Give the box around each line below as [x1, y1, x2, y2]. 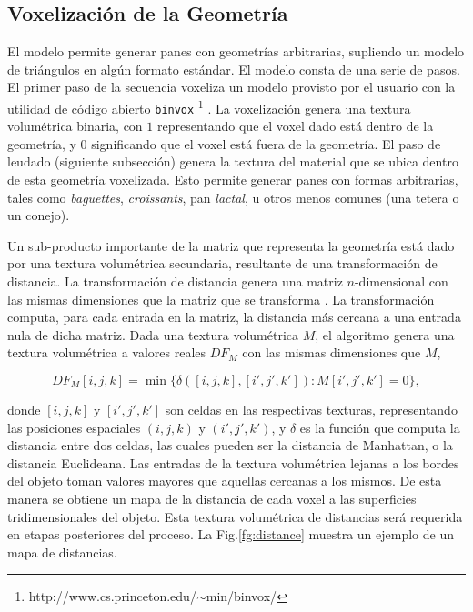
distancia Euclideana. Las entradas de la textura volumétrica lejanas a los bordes [7, 453, 459, 472]
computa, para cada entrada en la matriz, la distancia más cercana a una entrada [7, 307, 461, 326]
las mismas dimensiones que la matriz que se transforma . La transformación [7, 289, 435, 308]
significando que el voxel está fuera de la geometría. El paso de [91, 134, 441, 153]
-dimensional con [354, 272, 448, 291]
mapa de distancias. [7, 542, 117, 561]
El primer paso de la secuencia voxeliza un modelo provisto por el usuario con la [7, 77, 456, 96]
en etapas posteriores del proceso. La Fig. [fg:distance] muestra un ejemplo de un [7, 525, 455, 544]
